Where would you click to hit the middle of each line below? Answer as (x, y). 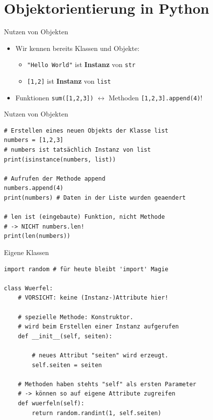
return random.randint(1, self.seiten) (97, 413)
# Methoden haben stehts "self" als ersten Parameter (107, 384)
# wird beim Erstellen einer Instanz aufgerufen (98, 327)
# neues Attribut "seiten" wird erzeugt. (100, 355)
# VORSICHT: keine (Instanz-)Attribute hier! (93, 298)
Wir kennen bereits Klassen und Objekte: (77, 48)
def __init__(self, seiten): (65, 336)
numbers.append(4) (34, 188)
